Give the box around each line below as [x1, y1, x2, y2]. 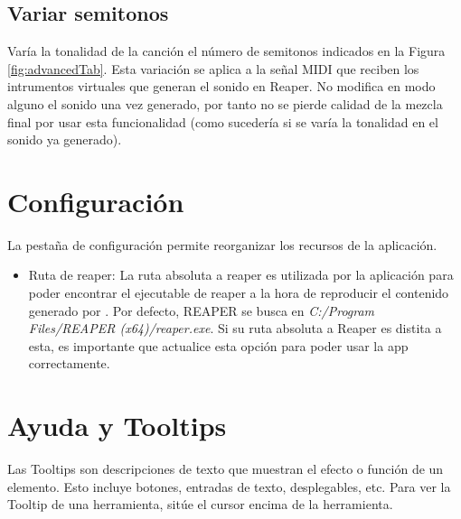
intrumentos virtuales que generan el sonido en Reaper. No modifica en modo [7, 77, 436, 96]
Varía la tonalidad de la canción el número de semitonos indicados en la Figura [7, 42, 446, 60]
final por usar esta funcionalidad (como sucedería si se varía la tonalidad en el [7, 112, 438, 131]
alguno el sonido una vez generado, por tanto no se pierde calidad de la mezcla [7, 94, 443, 113]
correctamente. [28, 354, 110, 373]
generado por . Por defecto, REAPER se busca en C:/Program [28, 301, 375, 320]
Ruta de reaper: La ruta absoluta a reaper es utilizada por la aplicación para [28, 265, 454, 284]
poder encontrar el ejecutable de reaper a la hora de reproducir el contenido [28, 283, 449, 302]
